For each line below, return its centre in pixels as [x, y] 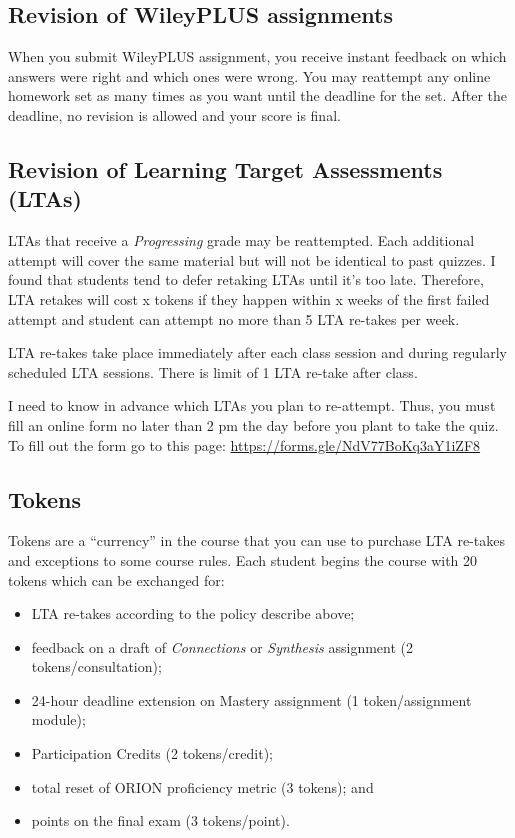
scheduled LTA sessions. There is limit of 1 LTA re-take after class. [213, 371]
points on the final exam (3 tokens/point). [160, 820]
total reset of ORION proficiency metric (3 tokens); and [202, 786]
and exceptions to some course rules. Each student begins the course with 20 [243, 559]
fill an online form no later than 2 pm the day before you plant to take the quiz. [253, 424]
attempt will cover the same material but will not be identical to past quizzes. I [252, 259]
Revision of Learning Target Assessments [225, 168]
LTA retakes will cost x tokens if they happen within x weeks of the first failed [249, 298]
